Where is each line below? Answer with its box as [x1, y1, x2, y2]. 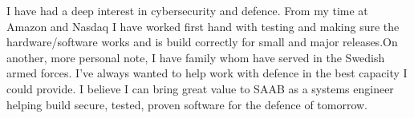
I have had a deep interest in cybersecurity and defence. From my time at [6, 2, 368, 18]
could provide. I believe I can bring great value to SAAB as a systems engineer [6, 80, 394, 96]
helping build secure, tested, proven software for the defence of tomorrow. [6, 96, 368, 112]
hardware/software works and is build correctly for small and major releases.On [6, 33, 398, 50]
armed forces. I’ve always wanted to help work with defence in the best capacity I [6, 65, 408, 81]
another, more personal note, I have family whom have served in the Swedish [6, 49, 385, 65]
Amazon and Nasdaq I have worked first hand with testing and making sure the [6, 18, 400, 34]
